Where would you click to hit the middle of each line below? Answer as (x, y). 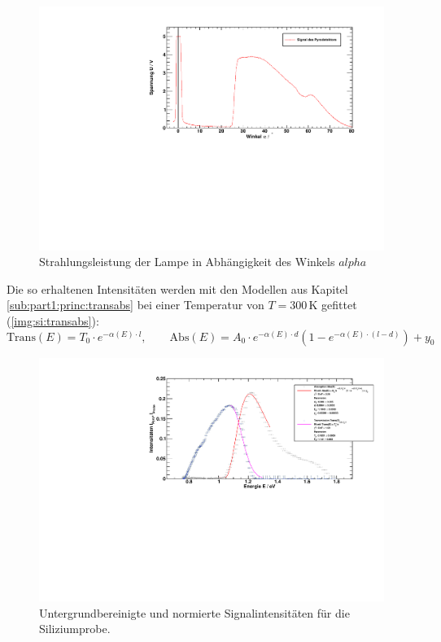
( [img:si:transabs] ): (53, 321)
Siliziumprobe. (75, 629)
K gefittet (333, 305)
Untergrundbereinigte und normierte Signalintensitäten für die (194, 612)
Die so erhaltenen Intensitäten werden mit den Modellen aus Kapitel (177, 288)
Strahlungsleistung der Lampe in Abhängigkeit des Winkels (187, 262)
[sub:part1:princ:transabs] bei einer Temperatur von (135, 305)
